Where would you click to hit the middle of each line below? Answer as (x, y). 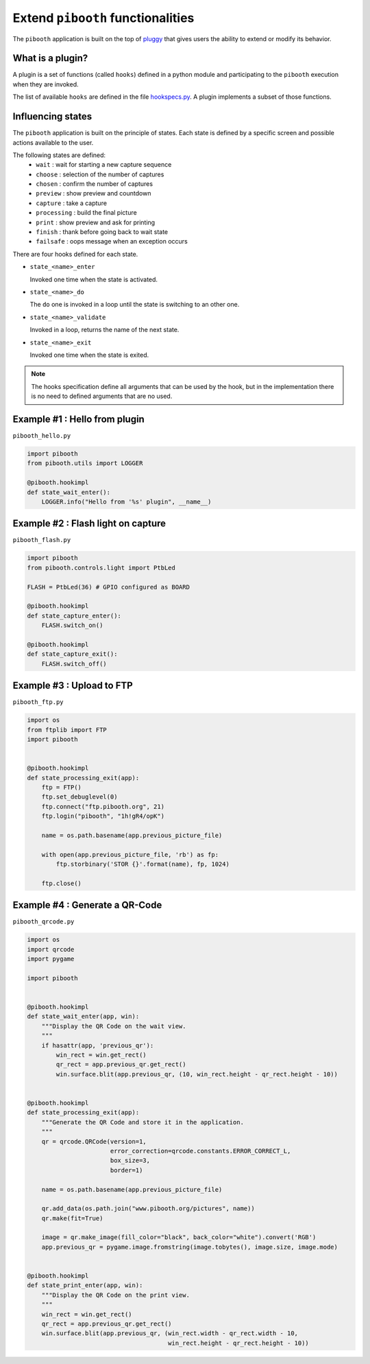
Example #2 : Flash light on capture (89, 524)
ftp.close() (62, 883)
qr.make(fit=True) (72, 1218)
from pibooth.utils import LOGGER (85, 463)
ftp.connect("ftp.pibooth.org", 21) (103, 807)
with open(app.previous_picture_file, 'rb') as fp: (130, 855)
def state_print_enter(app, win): (85, 1285)
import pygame (51, 959)
